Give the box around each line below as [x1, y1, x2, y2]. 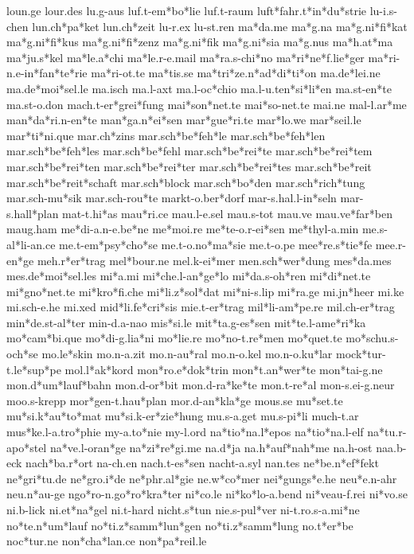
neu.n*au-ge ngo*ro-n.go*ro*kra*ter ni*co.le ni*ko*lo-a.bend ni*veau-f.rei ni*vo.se [6, 486, 408, 502]
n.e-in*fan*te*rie [6, 64, 88, 81]
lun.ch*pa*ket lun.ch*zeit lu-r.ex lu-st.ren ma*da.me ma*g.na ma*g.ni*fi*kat [32, 18, 408, 34]
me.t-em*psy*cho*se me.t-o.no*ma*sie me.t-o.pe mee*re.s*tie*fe [59, 236, 373, 252]
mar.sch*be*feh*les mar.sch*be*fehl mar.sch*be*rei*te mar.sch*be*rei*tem [6, 142, 373, 159]
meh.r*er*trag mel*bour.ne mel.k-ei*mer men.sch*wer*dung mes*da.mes [37, 252, 392, 268]
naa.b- [376, 439, 407, 455]
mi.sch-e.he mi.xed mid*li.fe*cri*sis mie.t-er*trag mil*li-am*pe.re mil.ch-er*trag [6, 298, 395, 315]
